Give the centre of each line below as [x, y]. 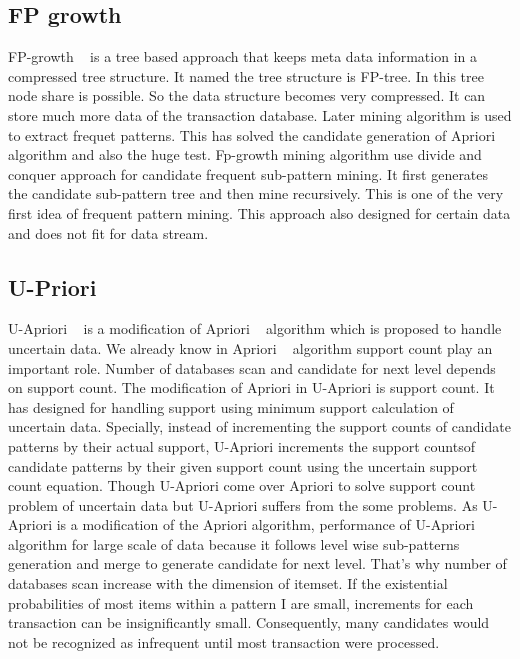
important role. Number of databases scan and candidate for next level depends [252, 367]
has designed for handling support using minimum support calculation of [231, 406]
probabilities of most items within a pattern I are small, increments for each [241, 602]
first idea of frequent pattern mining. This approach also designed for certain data [259, 212]
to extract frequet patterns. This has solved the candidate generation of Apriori [252, 134]
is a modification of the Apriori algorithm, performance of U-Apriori [265, 524]
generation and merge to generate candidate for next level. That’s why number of [257, 563]
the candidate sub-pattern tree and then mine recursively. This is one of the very [256, 193]
